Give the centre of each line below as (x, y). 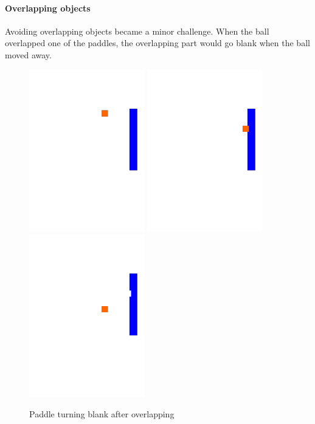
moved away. (28, 54)
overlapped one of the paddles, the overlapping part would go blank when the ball (157, 43)
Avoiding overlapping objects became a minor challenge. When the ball (137, 31)
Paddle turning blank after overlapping (102, 414)
